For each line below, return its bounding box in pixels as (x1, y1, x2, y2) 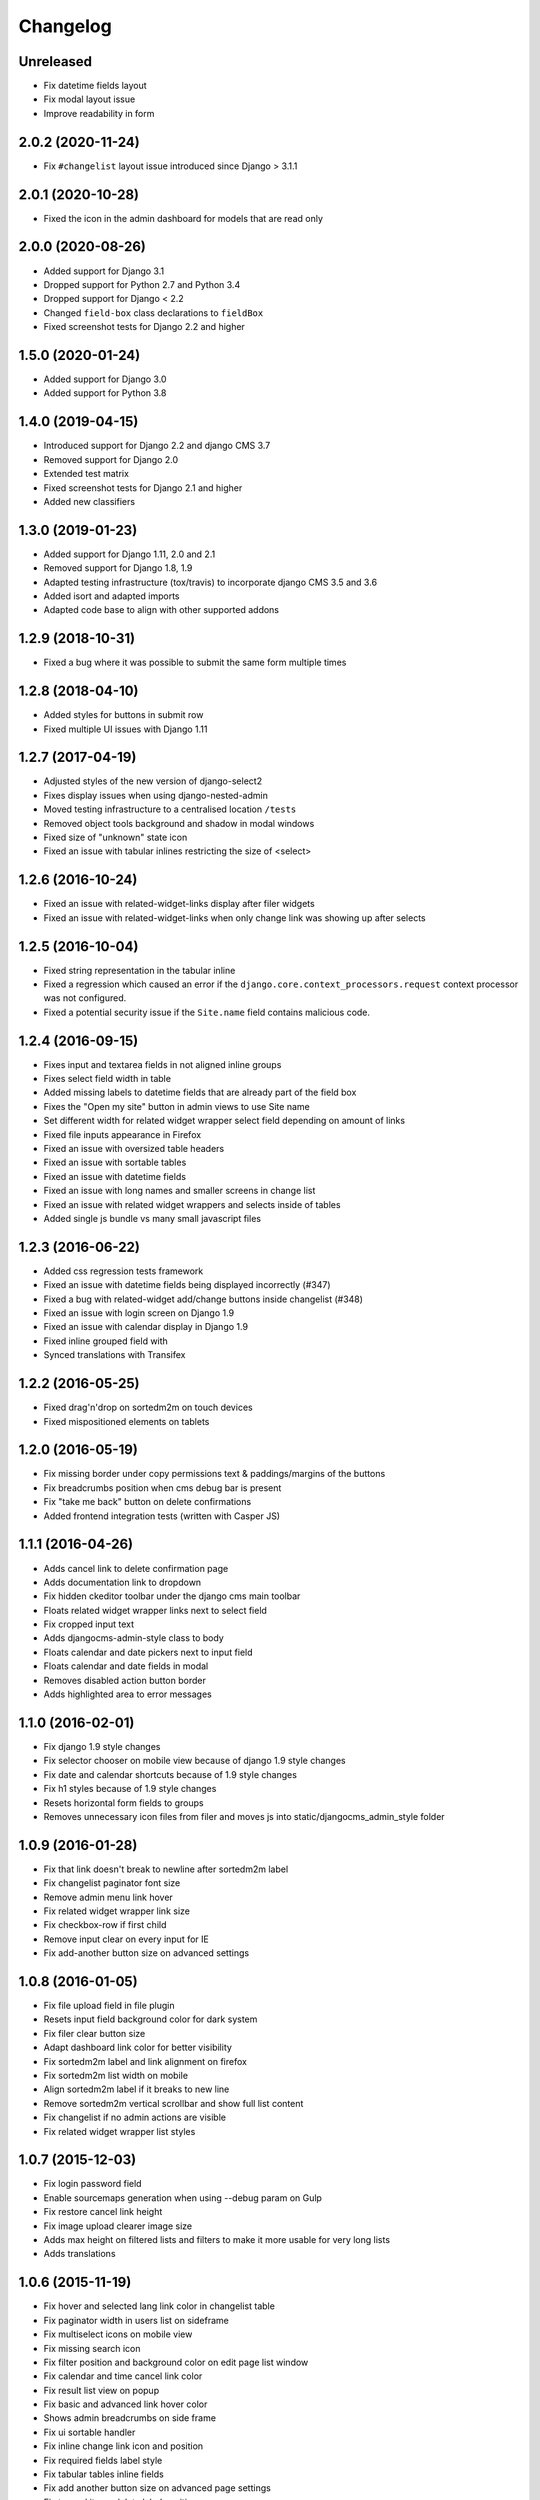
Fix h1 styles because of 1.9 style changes (43, 1783, 217, 1795)
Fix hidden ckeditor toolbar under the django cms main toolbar (43, 1590, 301, 1602)
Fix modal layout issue (43, 93, 136, 105)
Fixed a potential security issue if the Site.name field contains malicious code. (43, 1006, 370, 1018)
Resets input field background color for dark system (43, 2013, 258, 2025)
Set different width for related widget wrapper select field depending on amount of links (43, 1115, 405, 1127)
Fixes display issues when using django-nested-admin (43, 789, 269, 801)
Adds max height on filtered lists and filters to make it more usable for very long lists (43, 2234, 390, 2246)
